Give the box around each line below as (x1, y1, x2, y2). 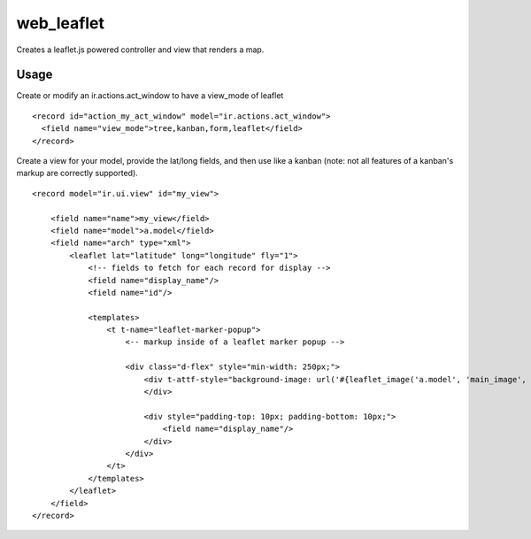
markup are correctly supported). (16, 168, 139, 179)
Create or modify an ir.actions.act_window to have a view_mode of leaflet (16, 90, 284, 101)
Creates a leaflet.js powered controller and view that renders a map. (16, 44, 265, 55)
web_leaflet (16, 13, 105, 33)
